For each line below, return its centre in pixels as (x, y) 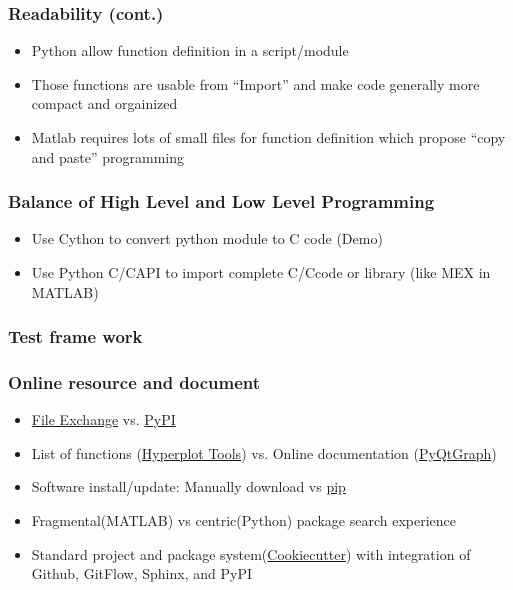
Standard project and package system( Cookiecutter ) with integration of (251, 553)
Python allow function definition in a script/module (190, 50)
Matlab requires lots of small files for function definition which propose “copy (268, 137)
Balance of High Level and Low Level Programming (221, 201)
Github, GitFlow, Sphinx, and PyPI (141, 573)
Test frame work (75, 336)
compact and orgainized (104, 103)
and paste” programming (108, 156)
